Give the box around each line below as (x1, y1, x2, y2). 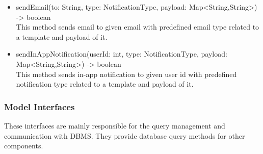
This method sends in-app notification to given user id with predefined (16, 68, 237, 79)
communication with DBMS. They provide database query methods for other (4, 130, 245, 141)
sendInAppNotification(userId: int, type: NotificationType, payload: (16, 48, 227, 59)
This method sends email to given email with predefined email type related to (16, 21, 259, 32)
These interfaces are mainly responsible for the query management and (4, 120, 225, 131)
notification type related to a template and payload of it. (16, 79, 194, 89)
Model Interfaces (4, 100, 75, 113)
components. (4, 140, 43, 151)
